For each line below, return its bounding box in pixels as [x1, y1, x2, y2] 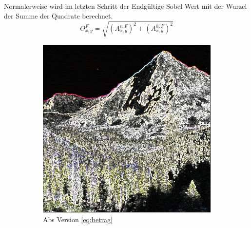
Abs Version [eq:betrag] [43, 214, 113, 224]
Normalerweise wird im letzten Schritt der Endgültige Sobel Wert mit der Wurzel [4, 1, 247, 11]
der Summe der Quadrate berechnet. [4, 10, 113, 20]
